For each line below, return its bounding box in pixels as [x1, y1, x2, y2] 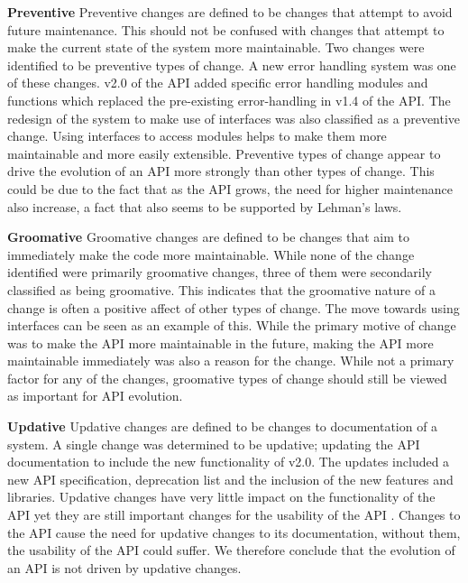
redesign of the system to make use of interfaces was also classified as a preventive [7, 108, 461, 127]
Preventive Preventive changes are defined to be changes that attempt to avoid [7, 3, 453, 21]
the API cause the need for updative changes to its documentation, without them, [7, 523, 461, 541]
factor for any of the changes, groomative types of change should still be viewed [7, 368, 447, 387]
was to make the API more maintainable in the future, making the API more [7, 333, 434, 352]
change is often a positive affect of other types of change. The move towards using [7, 298, 460, 317]
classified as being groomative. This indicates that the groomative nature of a [7, 280, 436, 299]
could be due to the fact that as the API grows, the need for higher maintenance [7, 179, 453, 198]
